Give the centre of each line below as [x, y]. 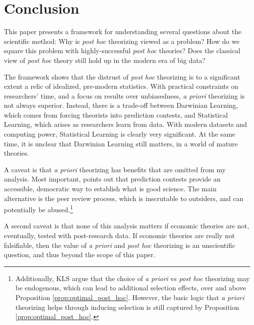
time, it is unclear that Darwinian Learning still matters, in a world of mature [121, 143]
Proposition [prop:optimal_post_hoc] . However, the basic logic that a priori [130, 297]
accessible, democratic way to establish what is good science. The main [110, 189]
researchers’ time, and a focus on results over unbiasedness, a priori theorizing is [125, 95]
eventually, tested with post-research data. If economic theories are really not [119, 235]
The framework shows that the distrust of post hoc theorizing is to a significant [122, 76]
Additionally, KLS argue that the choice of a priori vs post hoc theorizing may [133, 278]
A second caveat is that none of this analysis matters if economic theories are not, [127, 226]
